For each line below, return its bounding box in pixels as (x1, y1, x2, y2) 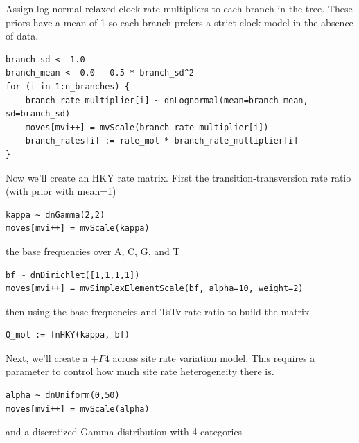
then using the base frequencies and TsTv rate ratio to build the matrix (6, 304, 310, 318)
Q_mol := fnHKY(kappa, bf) (6, 330, 130, 340)
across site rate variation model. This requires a (112, 350, 315, 365)
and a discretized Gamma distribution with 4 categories (6, 424, 243, 439)
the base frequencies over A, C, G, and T (6, 243, 180, 258)
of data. (6, 28, 39, 43)
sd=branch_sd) (6, 109, 71, 119)
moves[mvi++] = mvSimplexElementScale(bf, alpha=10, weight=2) (6, 284, 304, 294)
